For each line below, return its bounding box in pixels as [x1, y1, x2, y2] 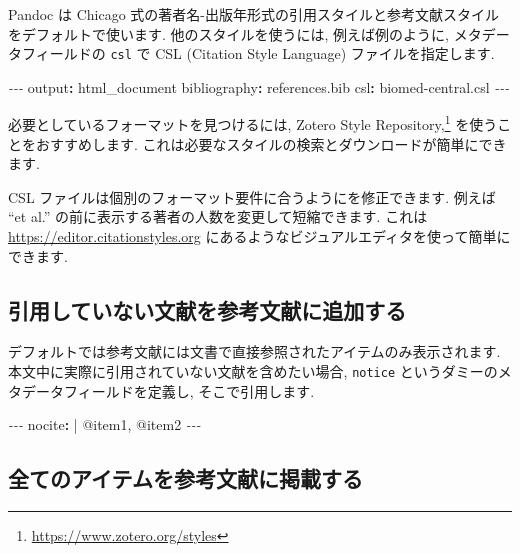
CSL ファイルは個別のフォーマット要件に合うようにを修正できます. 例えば [8, 186, 496, 207]
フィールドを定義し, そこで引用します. [63, 380, 315, 401]
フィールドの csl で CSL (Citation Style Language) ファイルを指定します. [21, 43, 495, 64]
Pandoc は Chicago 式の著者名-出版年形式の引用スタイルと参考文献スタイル [8, 4, 499, 24]
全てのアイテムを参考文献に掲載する [8, 463, 363, 494]
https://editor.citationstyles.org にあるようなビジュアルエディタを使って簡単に [8, 226, 511, 247]
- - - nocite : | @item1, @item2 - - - [8, 414, 201, 435]
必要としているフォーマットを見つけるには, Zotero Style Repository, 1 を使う [8, 111, 498, 135]
